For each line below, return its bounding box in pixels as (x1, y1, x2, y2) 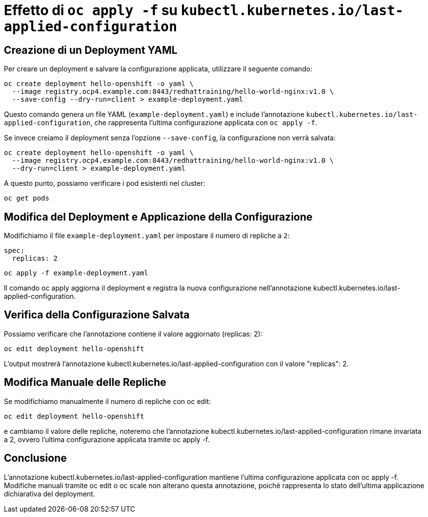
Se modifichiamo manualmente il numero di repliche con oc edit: (4, 397, 211, 405)
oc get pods (4, 194, 49, 202)
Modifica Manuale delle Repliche (4, 376, 166, 389)
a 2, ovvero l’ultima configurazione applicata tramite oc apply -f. (4, 435, 210, 444)
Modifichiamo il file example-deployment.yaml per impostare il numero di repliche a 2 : (4, 231, 290, 240)
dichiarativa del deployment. (4, 489, 95, 498)
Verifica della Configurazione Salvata (4, 309, 190, 321)
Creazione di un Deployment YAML (4, 44, 178, 56)
